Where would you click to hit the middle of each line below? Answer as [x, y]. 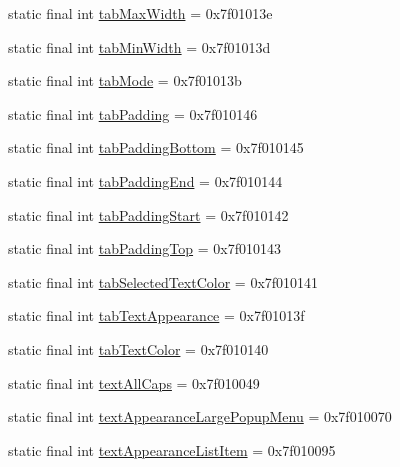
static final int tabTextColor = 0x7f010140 [138, 348]
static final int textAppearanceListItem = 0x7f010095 [172, 449]
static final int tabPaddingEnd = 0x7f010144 [145, 180]
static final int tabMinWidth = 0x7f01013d [139, 46]
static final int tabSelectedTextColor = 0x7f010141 [163, 281]
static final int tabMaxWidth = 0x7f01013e [140, 13]
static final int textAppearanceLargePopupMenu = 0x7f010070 [200, 416]
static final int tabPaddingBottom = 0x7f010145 [156, 147]
